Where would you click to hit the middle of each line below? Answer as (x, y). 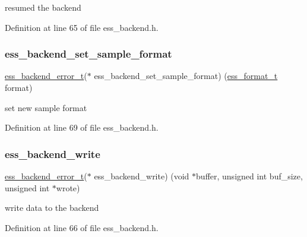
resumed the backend (43, 7)
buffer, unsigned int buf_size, (249, 176)
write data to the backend (52, 208)
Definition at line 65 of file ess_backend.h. (82, 27)
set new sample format (46, 107)
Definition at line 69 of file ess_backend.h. (82, 127)
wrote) (68, 187)
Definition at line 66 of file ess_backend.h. (82, 227)
